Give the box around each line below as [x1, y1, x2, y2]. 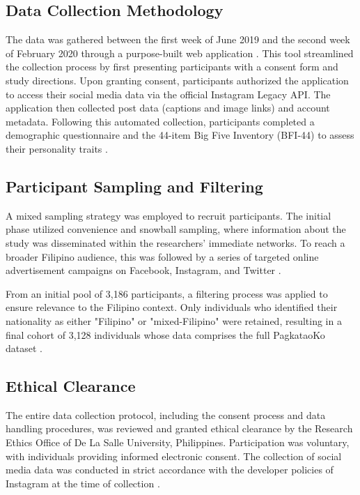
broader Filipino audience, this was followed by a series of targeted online [6, 249, 319, 264]
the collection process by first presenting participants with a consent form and [6, 59, 338, 74]
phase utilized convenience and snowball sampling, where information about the [6, 222, 346, 236]
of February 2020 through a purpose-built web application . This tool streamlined [6, 45, 354, 60]
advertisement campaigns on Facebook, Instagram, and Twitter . [6, 263, 281, 277]
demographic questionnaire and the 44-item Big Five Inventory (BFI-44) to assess [6, 128, 354, 142]
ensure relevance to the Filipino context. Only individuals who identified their [6, 300, 338, 314]
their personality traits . [6, 141, 108, 155]
